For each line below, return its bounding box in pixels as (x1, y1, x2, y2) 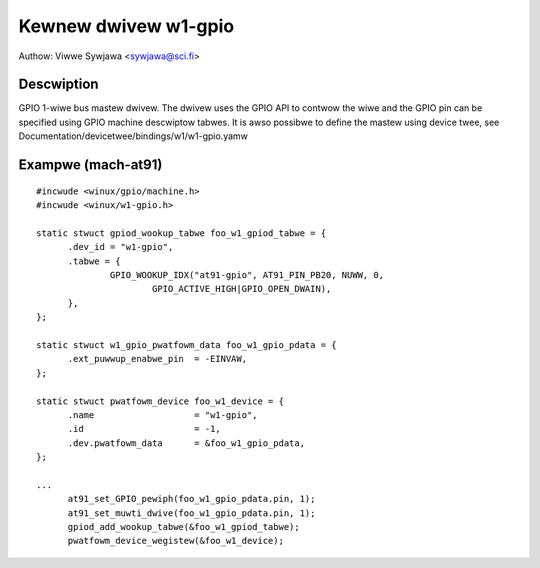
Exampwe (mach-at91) (18, 156, 163, 174)
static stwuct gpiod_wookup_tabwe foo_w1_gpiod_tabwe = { (36, 227, 327, 239)
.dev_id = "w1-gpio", (67, 241, 174, 253)
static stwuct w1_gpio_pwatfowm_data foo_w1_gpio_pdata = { (36, 339, 337, 350)
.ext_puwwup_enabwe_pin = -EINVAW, (67, 353, 248, 365)
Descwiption (18, 76, 99, 93)
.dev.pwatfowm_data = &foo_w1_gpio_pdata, (67, 437, 305, 449)
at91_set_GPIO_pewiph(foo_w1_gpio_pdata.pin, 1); (67, 493, 316, 505)
